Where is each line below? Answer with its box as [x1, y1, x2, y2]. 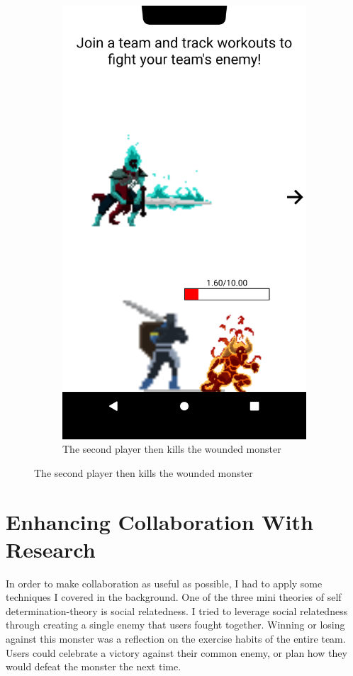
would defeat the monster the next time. [6, 659, 181, 674]
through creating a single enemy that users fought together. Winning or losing [6, 617, 345, 632]
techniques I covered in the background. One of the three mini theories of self [6, 590, 342, 604]
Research [6, 534, 96, 563]
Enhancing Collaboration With [6, 507, 313, 536]
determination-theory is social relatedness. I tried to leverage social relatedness [6, 603, 348, 618]
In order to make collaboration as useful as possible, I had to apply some [6, 575, 323, 590]
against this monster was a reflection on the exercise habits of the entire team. [6, 631, 346, 646]
